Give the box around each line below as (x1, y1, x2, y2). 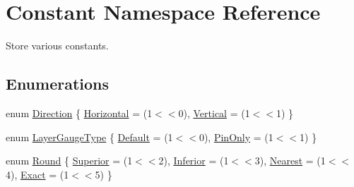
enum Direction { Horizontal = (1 (6, 105, 153, 120)
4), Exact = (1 (6, 167, 69, 181)
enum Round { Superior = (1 (6, 153, 133, 168)
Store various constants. (6, 38, 109, 53)
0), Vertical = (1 (178, 105, 250, 120)
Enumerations (6, 73, 110, 95)
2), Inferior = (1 (158, 153, 229, 168)
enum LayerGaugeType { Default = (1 (6, 129, 173, 144)
